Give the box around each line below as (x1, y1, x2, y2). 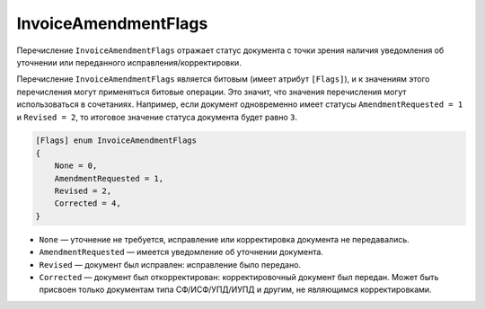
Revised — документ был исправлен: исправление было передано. (39, 259, 301, 269)
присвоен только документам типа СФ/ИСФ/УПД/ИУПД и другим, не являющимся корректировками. (39, 284, 432, 296)
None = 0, (54, 161, 98, 171)
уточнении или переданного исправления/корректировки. (16, 57, 242, 67)
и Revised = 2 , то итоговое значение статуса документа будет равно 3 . (16, 111, 298, 122)
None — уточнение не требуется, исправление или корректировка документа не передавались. (39, 234, 410, 244)
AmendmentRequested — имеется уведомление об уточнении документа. (39, 247, 323, 258)
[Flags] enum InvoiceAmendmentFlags (35, 136, 198, 146)
